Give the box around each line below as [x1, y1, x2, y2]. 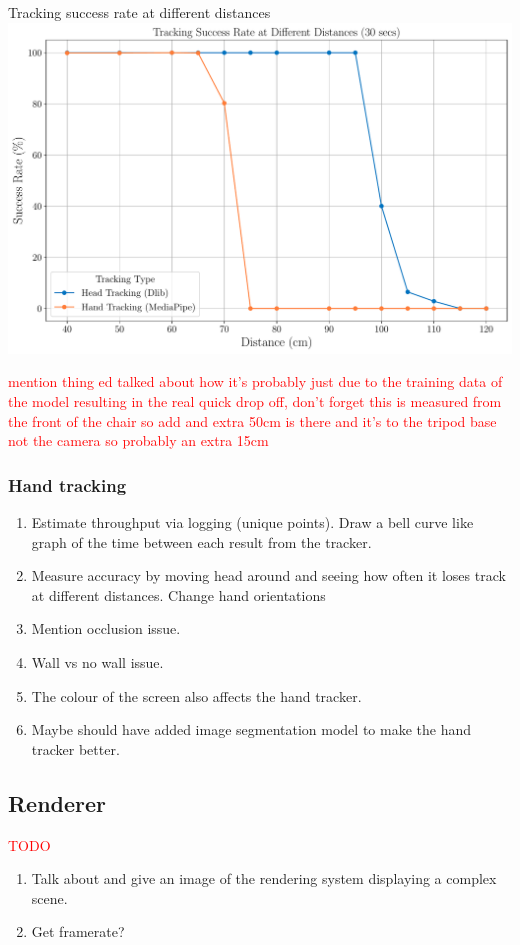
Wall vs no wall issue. [31, 651, 164, 672]
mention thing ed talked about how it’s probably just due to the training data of [8, 371, 503, 392]
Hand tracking [8, 472, 127, 497]
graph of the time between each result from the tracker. [31, 531, 372, 552]
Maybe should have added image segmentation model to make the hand [31, 719, 471, 740]
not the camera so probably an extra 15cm [8, 430, 269, 451]
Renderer [8, 787, 107, 818]
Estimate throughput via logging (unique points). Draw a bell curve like [31, 512, 474, 533]
